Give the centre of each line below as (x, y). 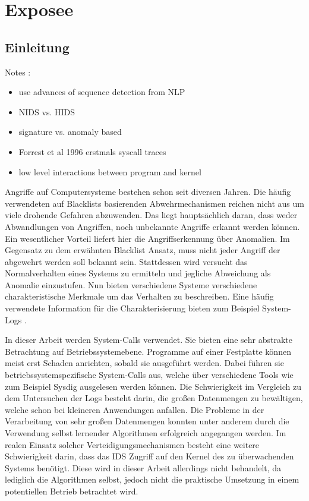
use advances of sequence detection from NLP (102, 92)
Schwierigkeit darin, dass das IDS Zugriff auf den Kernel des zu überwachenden (149, 456)
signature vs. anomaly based (70, 132)
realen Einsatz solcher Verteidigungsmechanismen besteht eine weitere (132, 444)
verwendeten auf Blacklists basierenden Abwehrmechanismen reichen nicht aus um (154, 203)
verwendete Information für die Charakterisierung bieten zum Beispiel (132, 308)
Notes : (18, 72)
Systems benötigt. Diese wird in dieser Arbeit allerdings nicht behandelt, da (143, 467)
